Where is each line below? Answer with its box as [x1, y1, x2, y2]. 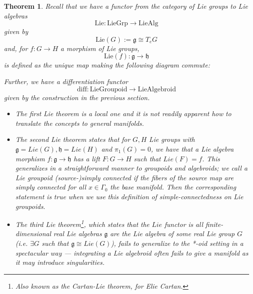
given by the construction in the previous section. [4, 92, 150, 102]
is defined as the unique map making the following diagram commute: [4, 60, 210, 70]
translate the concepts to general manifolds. [15, 118, 144, 128]
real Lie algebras [53, 228, 102, 239]
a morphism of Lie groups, [60, 43, 140, 53]
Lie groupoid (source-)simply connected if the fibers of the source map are [15, 172, 234, 182]
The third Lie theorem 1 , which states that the [15, 218, 150, 229]
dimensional [15, 228, 51, 239]
